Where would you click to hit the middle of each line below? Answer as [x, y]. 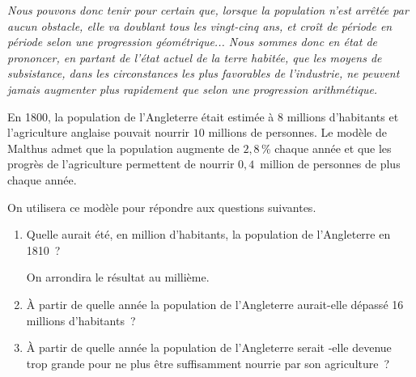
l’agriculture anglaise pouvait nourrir [99, 132]
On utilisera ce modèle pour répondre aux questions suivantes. [162, 207]
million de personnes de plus [330, 164]
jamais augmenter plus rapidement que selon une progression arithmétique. [193, 89]
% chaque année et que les [326, 148]
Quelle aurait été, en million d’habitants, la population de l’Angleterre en [208, 234]
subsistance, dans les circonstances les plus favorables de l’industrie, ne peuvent [204, 73]
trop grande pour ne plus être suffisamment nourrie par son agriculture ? [208, 363]
